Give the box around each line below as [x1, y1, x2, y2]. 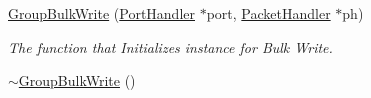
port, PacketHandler [206, 3, 331, 23]
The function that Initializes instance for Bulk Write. [8, 36, 333, 57]
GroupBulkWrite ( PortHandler [8, 3, 195, 23]
